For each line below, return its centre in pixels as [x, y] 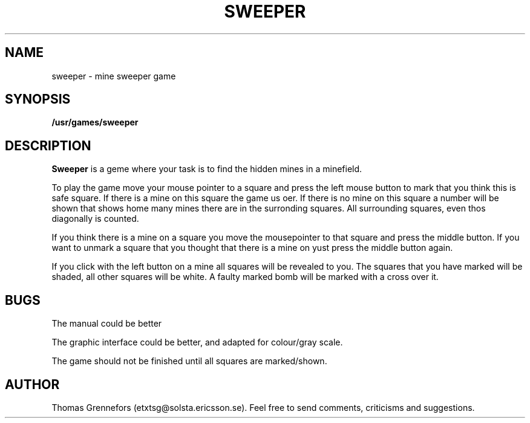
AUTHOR [32, 384]
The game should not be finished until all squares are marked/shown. [189, 361]
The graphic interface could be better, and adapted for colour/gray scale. [197, 342]
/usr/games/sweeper [95, 122]
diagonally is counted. [95, 219]
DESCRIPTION [48, 145]
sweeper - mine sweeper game [114, 76]
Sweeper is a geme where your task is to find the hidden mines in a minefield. [207, 169]
